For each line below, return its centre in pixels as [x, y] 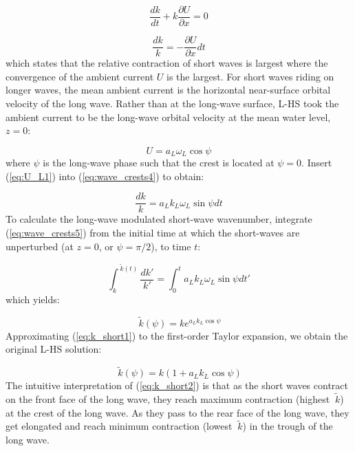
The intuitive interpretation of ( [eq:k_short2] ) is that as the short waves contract [177, 385]
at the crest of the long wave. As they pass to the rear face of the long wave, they [177, 412]
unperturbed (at [40, 246]
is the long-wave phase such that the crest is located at [159, 163]
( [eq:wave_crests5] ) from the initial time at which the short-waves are [153, 232]
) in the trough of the [288, 426]
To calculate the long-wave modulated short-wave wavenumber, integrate [159, 219]
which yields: [33, 299]
